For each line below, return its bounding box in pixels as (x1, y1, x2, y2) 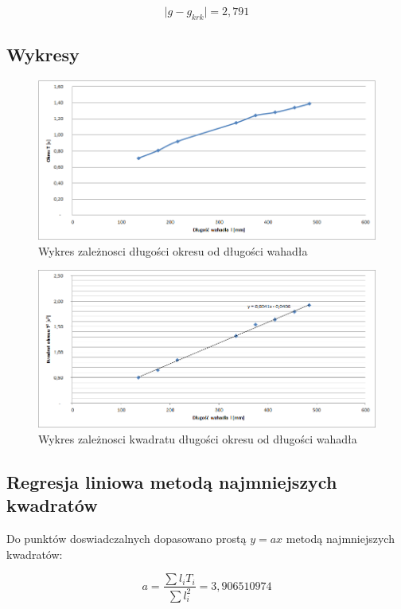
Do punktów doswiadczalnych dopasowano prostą (6, 530, 247, 546)
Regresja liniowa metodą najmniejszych (6, 469, 337, 494)
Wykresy (6, 42, 80, 67)
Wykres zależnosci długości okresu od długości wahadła (38, 242, 308, 259)
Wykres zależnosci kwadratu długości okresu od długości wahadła (38, 430, 357, 447)
